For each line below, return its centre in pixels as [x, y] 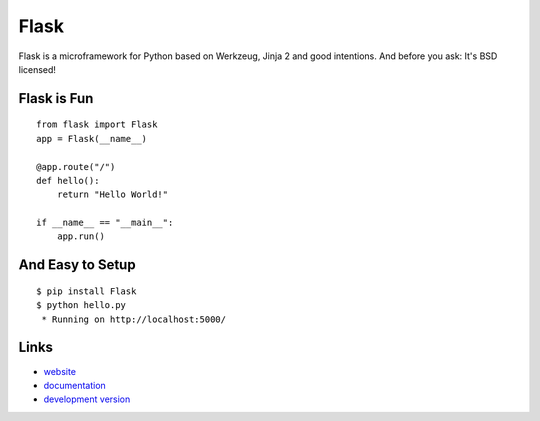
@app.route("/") [76, 166]
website [60, 371]
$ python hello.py [81, 305]
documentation [75, 385]
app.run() [80, 236]
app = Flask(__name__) [92, 138]
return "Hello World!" [112, 194]
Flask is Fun [56, 98]
